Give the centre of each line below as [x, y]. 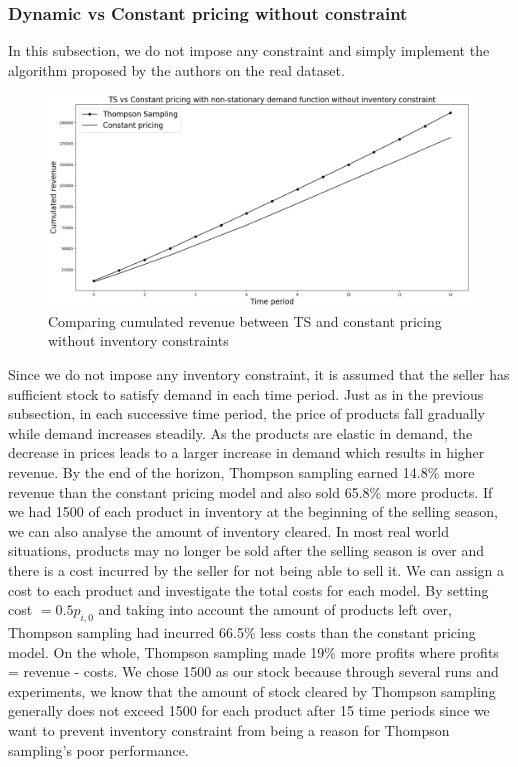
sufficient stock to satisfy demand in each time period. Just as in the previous [246, 393]
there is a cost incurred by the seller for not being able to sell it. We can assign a [256, 569]
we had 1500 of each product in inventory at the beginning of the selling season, [253, 511]
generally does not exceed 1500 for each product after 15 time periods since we [249, 710]
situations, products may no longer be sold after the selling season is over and [246, 550]
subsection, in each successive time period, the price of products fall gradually [247, 413]
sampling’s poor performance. [98, 749]
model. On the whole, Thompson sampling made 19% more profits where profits [253, 651]
